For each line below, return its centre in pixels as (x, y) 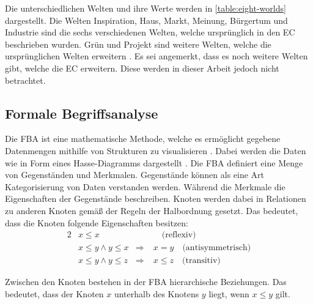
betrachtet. (25, 80)
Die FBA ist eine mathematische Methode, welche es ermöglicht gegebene (143, 139)
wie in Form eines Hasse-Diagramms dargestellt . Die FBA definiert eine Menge (154, 162)
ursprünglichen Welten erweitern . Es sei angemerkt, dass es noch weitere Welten (156, 56)
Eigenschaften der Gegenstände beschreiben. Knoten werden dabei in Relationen (156, 198)
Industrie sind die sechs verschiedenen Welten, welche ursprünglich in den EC (150, 32)
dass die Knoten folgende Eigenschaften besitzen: (97, 222)
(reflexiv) (179, 235)
